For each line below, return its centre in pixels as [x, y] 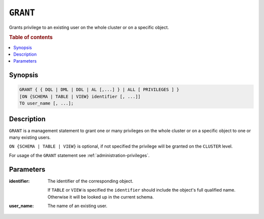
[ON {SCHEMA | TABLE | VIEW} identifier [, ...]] [80, 96]
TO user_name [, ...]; [46, 103]
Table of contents [31, 38]
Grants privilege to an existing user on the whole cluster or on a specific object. [89, 27]
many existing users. [30, 137]
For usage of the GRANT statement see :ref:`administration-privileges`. [79, 155]
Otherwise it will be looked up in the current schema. [101, 197]
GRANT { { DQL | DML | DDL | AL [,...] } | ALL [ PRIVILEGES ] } [99, 90]
